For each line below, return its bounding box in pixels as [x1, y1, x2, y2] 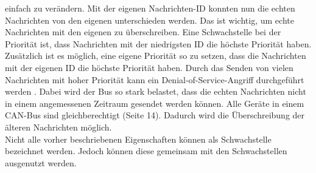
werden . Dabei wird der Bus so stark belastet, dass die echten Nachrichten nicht [5, 85, 306, 98]
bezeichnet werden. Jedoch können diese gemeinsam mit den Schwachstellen [5, 144, 287, 157]
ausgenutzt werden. [5, 156, 77, 169]
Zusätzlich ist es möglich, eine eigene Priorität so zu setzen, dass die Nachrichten [5, 49, 306, 62]
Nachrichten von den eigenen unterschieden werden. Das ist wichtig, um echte [5, 13, 294, 26]
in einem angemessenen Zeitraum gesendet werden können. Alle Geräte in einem [5, 97, 304, 109]
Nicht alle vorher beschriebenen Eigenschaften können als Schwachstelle [5, 132, 272, 145]
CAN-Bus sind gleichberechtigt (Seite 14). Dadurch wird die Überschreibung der [5, 109, 305, 121]
